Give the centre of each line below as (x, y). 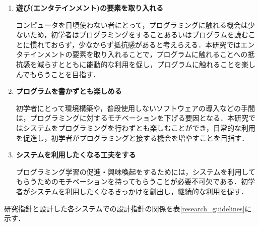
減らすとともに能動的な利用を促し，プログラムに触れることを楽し (146, 64)
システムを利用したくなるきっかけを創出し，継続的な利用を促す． (139, 191)
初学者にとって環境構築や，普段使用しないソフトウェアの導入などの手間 (136, 108)
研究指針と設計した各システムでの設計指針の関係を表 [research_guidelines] (124, 208)
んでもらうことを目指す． (58, 74)
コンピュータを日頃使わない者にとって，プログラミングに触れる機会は (132, 24)
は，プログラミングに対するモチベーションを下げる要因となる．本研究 (132, 118)
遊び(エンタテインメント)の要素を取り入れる (89, 8)
